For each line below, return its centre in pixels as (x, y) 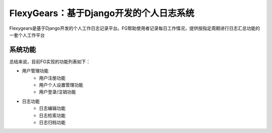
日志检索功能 (52, 115)
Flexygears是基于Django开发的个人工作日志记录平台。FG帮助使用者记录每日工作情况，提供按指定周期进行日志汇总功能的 (135, 28)
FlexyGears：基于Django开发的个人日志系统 (102, 13)
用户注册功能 (52, 78)
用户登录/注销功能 (58, 92)
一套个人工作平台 (27, 35)
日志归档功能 (52, 122)
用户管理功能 (35, 71)
